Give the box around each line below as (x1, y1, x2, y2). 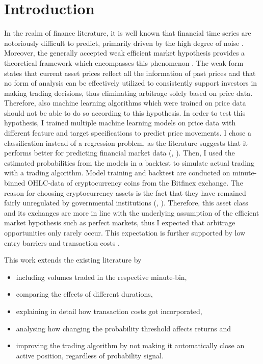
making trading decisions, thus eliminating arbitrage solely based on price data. (4, 87, 253, 98)
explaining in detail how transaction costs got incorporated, (16, 305, 202, 316)
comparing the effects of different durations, (16, 289, 153, 299)
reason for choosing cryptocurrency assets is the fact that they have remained (4, 187, 246, 198)
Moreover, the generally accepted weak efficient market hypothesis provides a (4, 47, 245, 58)
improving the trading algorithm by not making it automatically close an (16, 340, 245, 351)
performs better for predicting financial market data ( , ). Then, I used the (4, 147, 235, 158)
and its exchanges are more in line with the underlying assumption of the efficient (4, 207, 259, 218)
